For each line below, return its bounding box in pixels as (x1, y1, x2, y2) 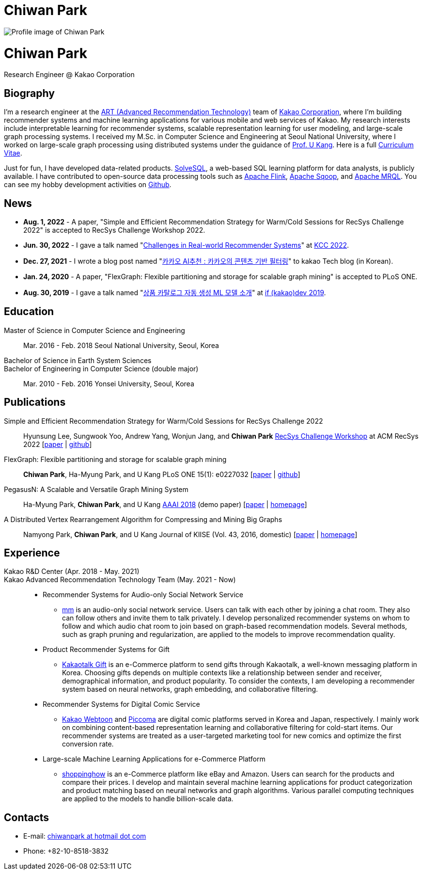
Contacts (4, 811, 49, 824)
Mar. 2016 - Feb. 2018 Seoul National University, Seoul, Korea (23, 341, 219, 350)
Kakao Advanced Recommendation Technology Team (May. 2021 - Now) (4, 575, 236, 584)
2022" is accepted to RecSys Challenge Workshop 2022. (23, 225, 205, 234)
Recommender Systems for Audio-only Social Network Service (43, 590, 243, 599)
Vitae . (4, 149, 22, 158)
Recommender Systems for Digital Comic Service (43, 700, 200, 709)
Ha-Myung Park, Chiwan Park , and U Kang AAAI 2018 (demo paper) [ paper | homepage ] (23, 500, 307, 509)
